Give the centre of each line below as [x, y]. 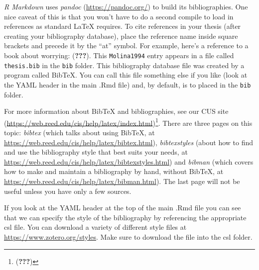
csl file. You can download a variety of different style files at [95, 227]
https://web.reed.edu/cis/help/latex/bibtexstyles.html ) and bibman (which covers [129, 161]
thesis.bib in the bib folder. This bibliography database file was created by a [124, 65]
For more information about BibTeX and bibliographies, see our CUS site [116, 111]
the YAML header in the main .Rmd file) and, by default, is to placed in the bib [128, 84]
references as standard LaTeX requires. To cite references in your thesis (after [123, 26]
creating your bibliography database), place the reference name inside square [121, 36]
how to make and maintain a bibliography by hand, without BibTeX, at [114, 171]
